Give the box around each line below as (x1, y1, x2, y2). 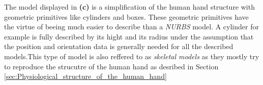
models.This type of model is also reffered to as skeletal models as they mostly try (4, 51, 259, 61)
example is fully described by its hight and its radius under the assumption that (4, 31, 254, 41)
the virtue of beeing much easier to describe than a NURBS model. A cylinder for (4, 21, 259, 32)
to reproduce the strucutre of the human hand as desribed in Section (4, 61, 219, 71)
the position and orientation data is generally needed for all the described (4, 41, 233, 52)
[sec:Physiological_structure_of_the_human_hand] (4, 71, 167, 81)
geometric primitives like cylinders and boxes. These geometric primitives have (4, 11, 249, 22)
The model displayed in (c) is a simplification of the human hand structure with (4, 2, 255, 12)
